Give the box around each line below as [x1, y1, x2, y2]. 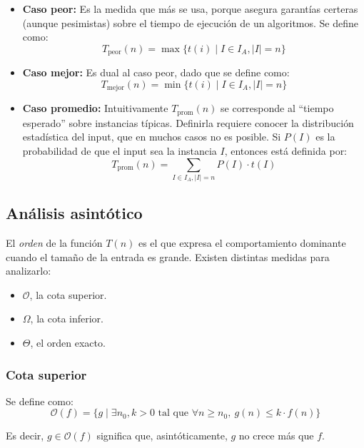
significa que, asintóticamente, [96, 428, 228, 443]
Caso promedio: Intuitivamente [22, 101, 168, 116]
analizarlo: [6, 263, 51, 278]
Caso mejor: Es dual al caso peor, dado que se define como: [22, 65, 290, 80]
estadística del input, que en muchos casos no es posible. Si [22, 129, 281, 144]
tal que [158, 408, 188, 419]
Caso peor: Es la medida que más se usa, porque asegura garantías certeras [22, 1, 358, 16]
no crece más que [238, 428, 314, 443]
